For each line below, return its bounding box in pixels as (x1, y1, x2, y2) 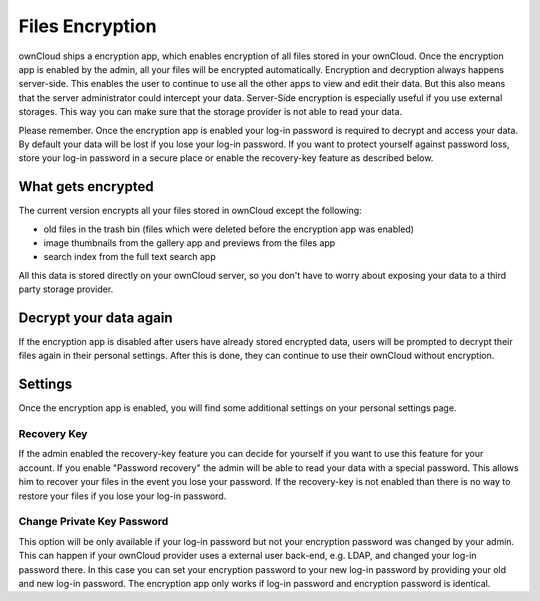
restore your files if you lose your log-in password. (18, 490, 227, 502)
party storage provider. (18, 283, 114, 295)
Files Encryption (18, 15, 157, 37)
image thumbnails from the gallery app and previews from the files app (43, 236, 336, 249)
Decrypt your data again (18, 309, 174, 326)
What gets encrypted (18, 178, 154, 195)
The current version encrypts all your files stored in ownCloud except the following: (18, 205, 362, 217)
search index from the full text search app (43, 251, 216, 263)
